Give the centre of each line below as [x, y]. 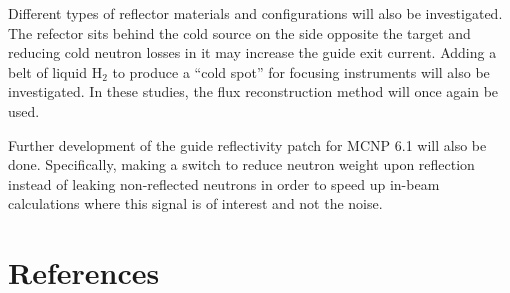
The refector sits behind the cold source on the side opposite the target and [239, 32]
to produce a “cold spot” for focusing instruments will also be [301, 71]
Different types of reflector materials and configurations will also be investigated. [255, 13]
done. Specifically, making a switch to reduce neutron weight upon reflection [241, 164]
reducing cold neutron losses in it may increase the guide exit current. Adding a [252, 52]
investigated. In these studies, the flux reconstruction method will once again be [253, 91]
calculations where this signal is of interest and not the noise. [195, 203]
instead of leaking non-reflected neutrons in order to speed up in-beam [224, 183]
